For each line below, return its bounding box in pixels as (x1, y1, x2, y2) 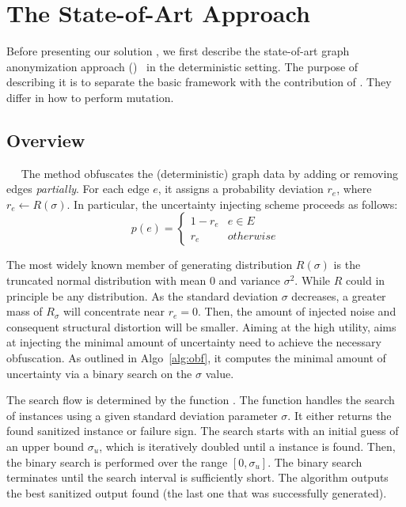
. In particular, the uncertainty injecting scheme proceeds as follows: (66, 195, 398, 212)
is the (333, 256, 361, 273)
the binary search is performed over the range (6, 453, 228, 470)
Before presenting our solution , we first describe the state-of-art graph (6, 43, 350, 59)
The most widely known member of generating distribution (6, 256, 293, 273)
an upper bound (6, 438, 85, 455)
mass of (6, 303, 43, 320)
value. (205, 365, 234, 381)
